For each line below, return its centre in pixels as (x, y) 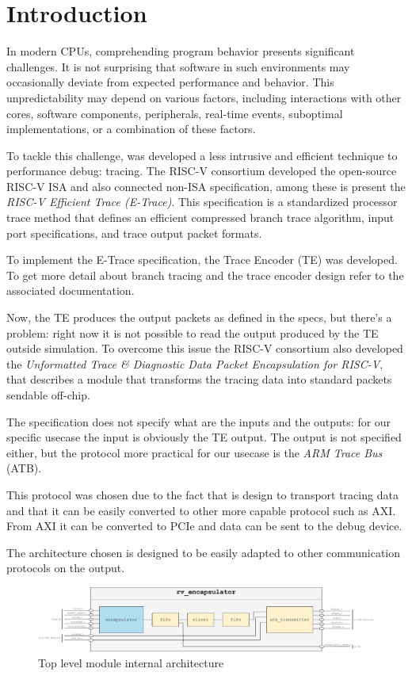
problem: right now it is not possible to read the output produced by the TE (193, 332)
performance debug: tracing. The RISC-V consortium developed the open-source (202, 171)
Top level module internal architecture (131, 662)
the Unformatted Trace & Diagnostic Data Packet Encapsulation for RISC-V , (195, 363)
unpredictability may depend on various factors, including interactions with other (204, 97)
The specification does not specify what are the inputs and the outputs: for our (199, 421)
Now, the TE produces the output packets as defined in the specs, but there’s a (199, 317)
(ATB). (24, 468)
